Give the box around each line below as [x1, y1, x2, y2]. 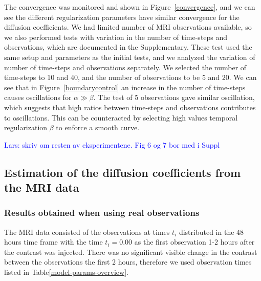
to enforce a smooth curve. [56, 122, 140, 133]
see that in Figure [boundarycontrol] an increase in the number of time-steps [4, 82, 246, 92]
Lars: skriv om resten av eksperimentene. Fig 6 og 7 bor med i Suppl [4, 139, 220, 150]
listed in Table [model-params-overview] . [4, 267, 128, 277]
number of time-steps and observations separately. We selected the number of [4, 62, 247, 72]
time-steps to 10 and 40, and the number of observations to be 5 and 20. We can [4, 72, 257, 83]
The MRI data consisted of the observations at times [4, 226, 170, 237]
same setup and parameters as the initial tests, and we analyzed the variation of [4, 51, 255, 62]
